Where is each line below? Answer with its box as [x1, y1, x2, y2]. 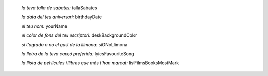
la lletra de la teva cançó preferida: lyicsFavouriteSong [21, 50, 134, 57]
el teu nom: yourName [21, 23, 67, 29]
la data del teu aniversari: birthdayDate [21, 14, 102, 20]
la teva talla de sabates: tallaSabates [21, 5, 97, 11]
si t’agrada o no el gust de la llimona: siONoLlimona [21, 41, 128, 47]
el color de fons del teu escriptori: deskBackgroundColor [21, 32, 137, 38]
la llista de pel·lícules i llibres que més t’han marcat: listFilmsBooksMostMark [21, 60, 179, 66]
